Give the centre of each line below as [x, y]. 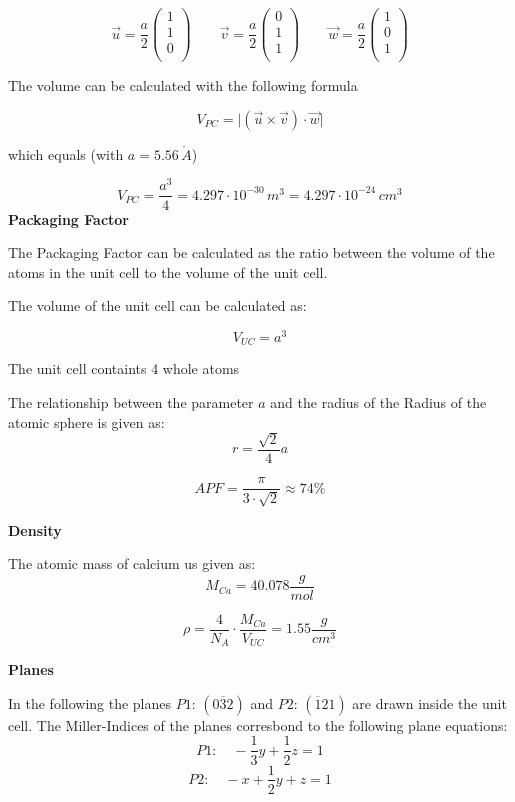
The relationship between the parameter [131, 402]
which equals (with [66, 153]
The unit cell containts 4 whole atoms [124, 368]
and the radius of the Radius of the [378, 402]
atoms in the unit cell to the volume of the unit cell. [168, 271]
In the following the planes [90, 702]
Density [35, 529]
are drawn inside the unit [429, 702]
